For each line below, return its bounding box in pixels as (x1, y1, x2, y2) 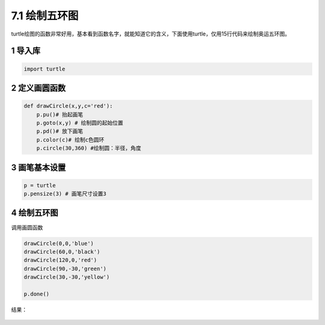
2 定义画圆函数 (11, 83, 66, 93)
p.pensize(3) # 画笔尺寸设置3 (23, 191, 107, 197)
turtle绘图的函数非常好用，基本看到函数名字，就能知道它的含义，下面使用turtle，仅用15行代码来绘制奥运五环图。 (11, 30, 290, 37)
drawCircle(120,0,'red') (23, 257, 97, 263)
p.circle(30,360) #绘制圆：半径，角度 (36, 145, 141, 152)
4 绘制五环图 (11, 208, 58, 218)
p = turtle (23, 181, 56, 189)
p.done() (23, 290, 50, 297)
